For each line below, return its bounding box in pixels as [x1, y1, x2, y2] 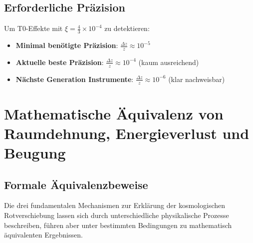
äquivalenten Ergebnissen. [4, 229, 83, 240]
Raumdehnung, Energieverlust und [4, 122, 250, 143]
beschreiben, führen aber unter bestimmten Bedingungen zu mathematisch [4, 219, 232, 230]
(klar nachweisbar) [168, 73, 225, 84]
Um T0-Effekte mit [4, 23, 63, 33]
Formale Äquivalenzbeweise [4, 176, 148, 192]
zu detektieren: [104, 23, 150, 33]
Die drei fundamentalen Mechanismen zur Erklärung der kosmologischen [4, 200, 226, 210]
